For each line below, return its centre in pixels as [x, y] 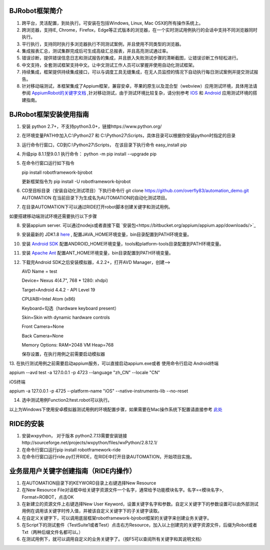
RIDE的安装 [27, 424]
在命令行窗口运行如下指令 [48, 163]
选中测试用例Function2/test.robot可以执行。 [67, 400]
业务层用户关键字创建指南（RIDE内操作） [72, 471]
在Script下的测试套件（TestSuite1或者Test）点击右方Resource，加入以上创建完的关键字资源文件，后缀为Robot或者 [139, 525]
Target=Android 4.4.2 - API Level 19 [58, 290]
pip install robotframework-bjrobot [57, 172]
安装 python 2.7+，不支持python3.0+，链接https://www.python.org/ [92, 126]
